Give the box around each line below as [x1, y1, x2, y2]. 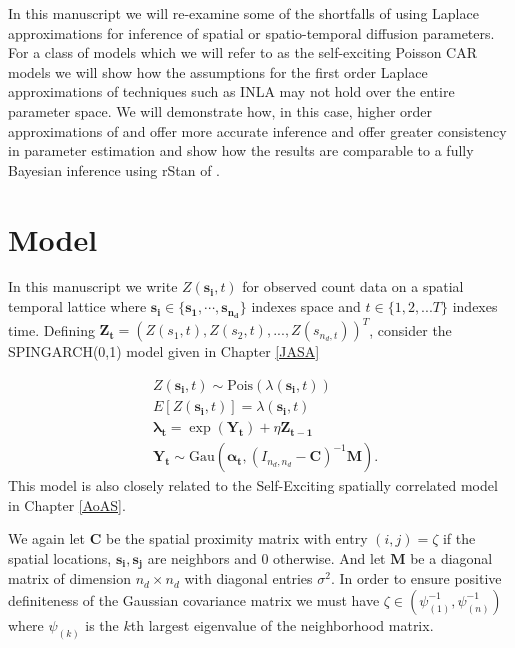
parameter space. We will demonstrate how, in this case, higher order [8, 100, 433, 121]
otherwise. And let [273, 547, 386, 568]
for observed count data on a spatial [242, 276, 464, 297]
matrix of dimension [8, 568, 132, 589]
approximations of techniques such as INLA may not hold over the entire [8, 81, 455, 102]
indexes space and [251, 296, 361, 317]
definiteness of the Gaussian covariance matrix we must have [8, 589, 380, 610]
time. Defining [8, 319, 95, 340]
